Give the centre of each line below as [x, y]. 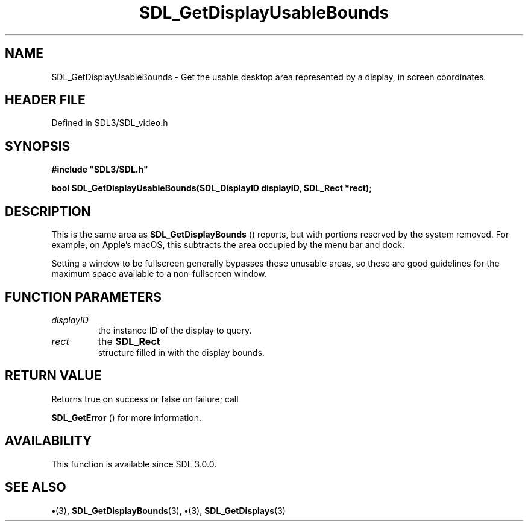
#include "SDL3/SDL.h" [100, 170]
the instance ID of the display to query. [175, 330]
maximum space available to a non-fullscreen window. [159, 274]
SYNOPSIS [38, 146]
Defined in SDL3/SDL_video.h [110, 123]
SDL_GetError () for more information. [127, 417]
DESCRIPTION [48, 211]
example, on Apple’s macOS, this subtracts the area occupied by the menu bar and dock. [228, 245]
